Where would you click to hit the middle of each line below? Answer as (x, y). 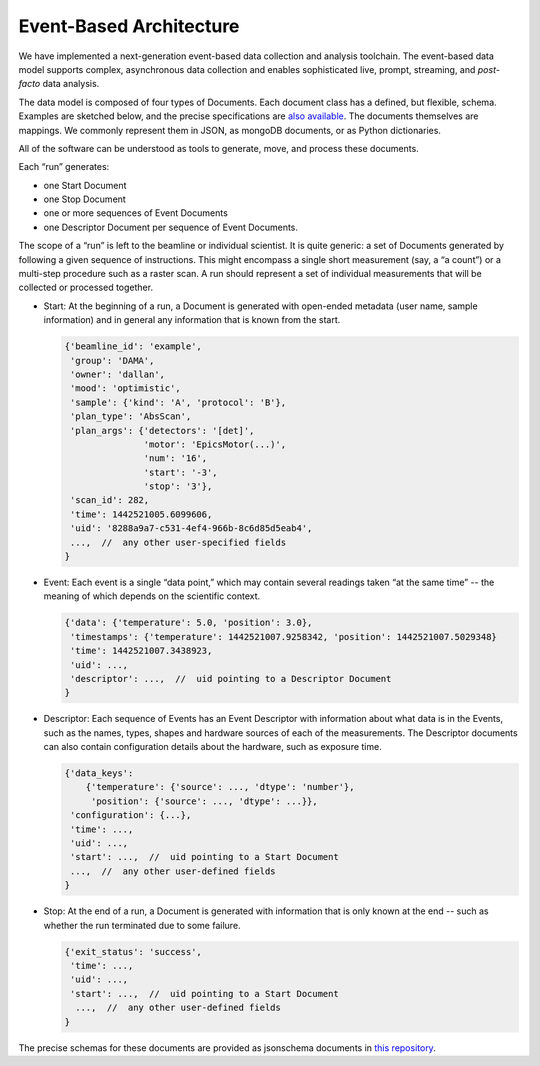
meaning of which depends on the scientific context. (152, 596)
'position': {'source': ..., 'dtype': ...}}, (204, 801)
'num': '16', (175, 458)
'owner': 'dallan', (117, 374)
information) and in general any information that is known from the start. (192, 320)
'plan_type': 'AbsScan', (131, 416)
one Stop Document (85, 199)
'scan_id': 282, (110, 500)
